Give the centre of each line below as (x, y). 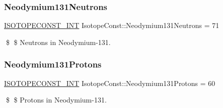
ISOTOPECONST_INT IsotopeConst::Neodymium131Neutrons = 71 (112, 25)
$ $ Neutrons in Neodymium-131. (58, 42)
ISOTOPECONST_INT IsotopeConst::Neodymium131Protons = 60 (110, 83)
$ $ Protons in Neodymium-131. (56, 100)
